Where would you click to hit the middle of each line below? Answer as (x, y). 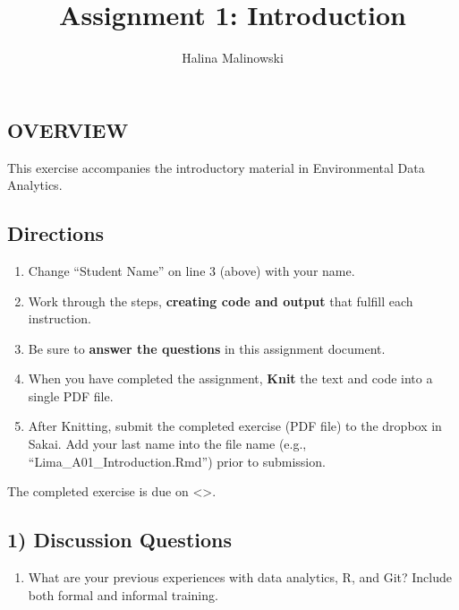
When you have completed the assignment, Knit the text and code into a (230, 378)
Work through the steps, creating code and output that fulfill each (221, 301)
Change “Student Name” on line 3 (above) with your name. (191, 270)
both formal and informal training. (123, 594)
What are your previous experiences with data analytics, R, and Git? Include (240, 577)
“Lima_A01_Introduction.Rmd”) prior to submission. (177, 461)
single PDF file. (71, 395)
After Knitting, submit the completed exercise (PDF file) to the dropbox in (235, 426)
